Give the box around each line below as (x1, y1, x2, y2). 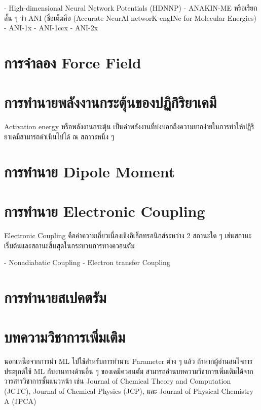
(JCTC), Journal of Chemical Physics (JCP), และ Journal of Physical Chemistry (4, 386, 254, 396)
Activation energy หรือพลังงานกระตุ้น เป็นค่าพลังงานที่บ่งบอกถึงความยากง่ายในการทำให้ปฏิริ (4, 121, 254, 132)
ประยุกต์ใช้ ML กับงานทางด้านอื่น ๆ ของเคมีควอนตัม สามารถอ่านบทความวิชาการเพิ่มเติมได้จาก (4, 365, 253, 376)
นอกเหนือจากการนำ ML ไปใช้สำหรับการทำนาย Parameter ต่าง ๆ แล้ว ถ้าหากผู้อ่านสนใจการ (4, 356, 253, 366)
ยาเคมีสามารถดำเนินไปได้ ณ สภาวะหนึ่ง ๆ (4, 131, 115, 141)
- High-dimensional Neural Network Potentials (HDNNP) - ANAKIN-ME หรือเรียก (4, 3, 257, 13)
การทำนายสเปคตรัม (4, 286, 106, 307)
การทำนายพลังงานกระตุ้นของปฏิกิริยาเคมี (4, 92, 217, 113)
